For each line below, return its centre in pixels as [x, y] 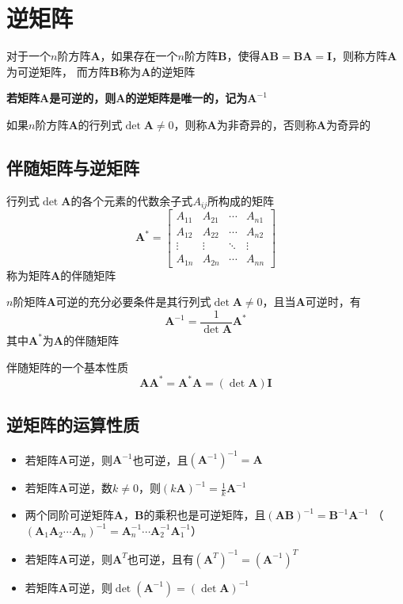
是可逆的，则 [83, 98]
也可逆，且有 [160, 558]
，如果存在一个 [139, 56]
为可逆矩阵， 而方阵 [58, 71]
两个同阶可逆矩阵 [69, 515]
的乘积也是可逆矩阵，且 [205, 515]
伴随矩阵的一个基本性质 [67, 367]
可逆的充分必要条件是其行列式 [133, 302]
